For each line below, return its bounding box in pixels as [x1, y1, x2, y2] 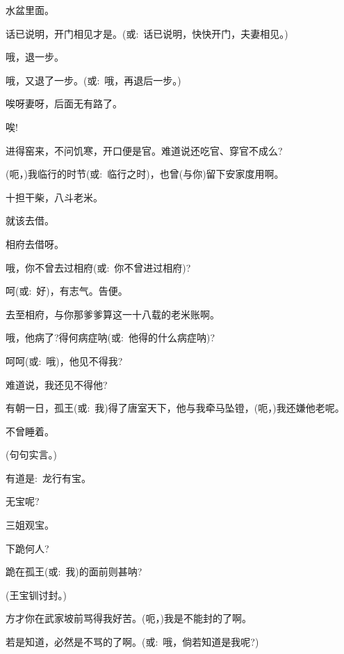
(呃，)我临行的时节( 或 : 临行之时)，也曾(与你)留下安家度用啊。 [6, 166, 284, 181]
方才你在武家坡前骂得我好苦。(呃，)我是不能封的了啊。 [6, 611, 252, 625]
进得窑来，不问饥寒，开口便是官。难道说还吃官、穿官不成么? [6, 143, 283, 157]
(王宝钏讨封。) [6, 587, 67, 602]
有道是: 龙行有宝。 [6, 470, 91, 485]
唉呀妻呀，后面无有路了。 [6, 96, 122, 111]
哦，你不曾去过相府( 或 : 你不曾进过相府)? [6, 260, 191, 274]
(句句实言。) [6, 447, 57, 462]
